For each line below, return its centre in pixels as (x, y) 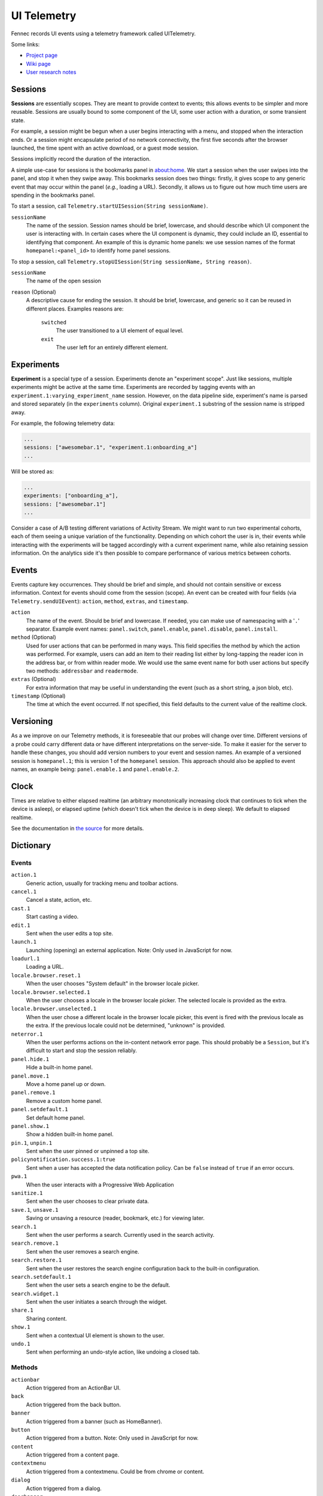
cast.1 (21, 908)
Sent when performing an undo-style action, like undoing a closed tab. (113, 1352)
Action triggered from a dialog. (64, 1488)
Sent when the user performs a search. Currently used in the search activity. (120, 1234)
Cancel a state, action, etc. (59, 900)
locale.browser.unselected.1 (54, 1009)
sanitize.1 (27, 1193)
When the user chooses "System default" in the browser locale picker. (113, 984)
